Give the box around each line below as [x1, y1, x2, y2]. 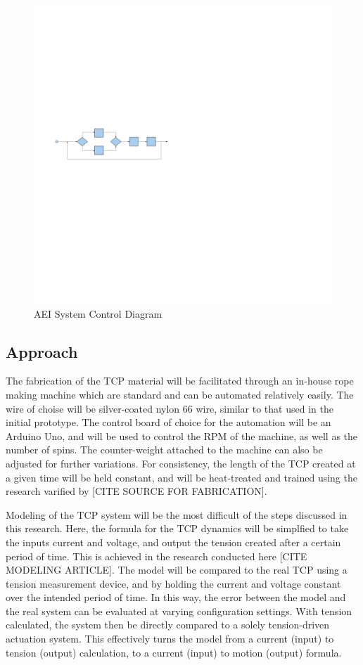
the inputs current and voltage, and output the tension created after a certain [6, 534, 341, 549]
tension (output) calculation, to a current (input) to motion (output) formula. [6, 645, 342, 659]
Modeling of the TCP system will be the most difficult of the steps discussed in [6, 507, 348, 522]
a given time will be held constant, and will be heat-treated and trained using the [6, 470, 357, 484]
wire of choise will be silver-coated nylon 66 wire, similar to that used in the [6, 401, 333, 415]
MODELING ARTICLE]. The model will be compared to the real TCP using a [6, 562, 348, 577]
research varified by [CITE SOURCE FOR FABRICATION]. [6, 484, 267, 498]
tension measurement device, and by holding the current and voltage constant [6, 576, 341, 590]
